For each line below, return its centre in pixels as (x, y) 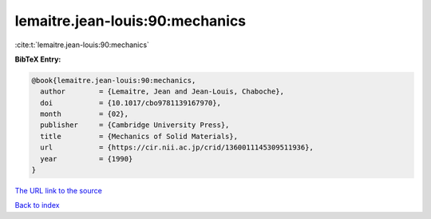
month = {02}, (85, 114)
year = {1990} (87, 159)
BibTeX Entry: (38, 59)
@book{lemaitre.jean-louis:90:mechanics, (114, 80)
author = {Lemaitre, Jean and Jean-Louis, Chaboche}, (162, 92)
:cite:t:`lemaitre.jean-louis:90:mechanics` (82, 45)
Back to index (37, 205)
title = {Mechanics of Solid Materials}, (139, 136)
